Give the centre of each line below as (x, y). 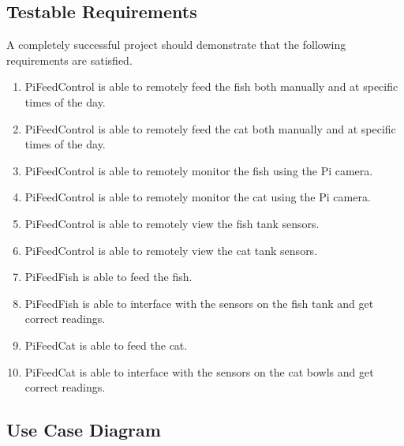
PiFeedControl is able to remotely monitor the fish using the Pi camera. (199, 170)
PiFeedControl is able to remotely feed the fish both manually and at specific (211, 86)
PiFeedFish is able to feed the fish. (108, 277)
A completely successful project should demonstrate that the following (176, 45)
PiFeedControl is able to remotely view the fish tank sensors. (172, 223)
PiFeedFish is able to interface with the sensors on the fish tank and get (199, 303)
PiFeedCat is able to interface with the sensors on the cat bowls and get (199, 371)
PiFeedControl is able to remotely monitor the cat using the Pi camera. (198, 197)
